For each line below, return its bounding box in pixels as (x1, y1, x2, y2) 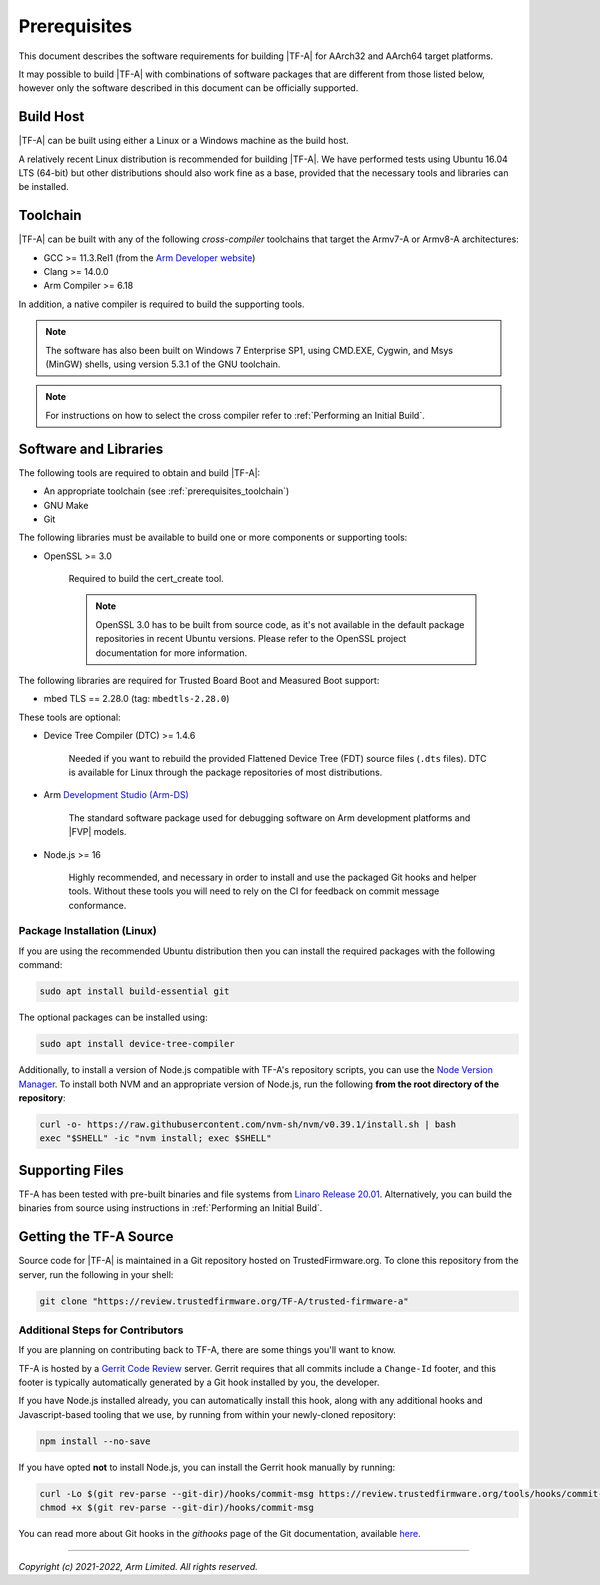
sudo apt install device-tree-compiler (39, 1038, 235, 1050)
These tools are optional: (18, 711, 121, 723)
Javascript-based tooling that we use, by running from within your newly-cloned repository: (18, 1408, 397, 1420)
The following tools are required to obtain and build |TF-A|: (18, 466, 261, 479)
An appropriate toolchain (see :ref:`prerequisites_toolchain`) (43, 485, 290, 497)
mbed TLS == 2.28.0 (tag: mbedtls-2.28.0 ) (43, 693, 230, 705)
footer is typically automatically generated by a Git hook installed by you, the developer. (18, 1376, 380, 1389)
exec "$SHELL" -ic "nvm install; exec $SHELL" (39, 1133, 272, 1144)
